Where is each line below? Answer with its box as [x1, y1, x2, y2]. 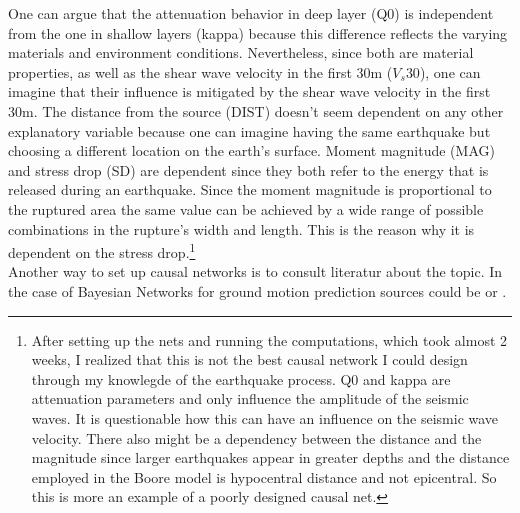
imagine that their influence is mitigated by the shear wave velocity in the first [8, 81, 491, 102]
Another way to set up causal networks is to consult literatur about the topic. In [8, 261, 503, 282]
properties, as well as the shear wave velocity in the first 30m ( [8, 61, 393, 82]
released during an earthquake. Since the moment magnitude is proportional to [8, 179, 492, 200]
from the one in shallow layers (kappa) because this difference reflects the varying [8, 22, 508, 43]
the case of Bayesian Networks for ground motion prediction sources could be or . [8, 280, 507, 301]
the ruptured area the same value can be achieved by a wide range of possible [8, 198, 484, 219]
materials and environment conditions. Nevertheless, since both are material [8, 42, 474, 63]
